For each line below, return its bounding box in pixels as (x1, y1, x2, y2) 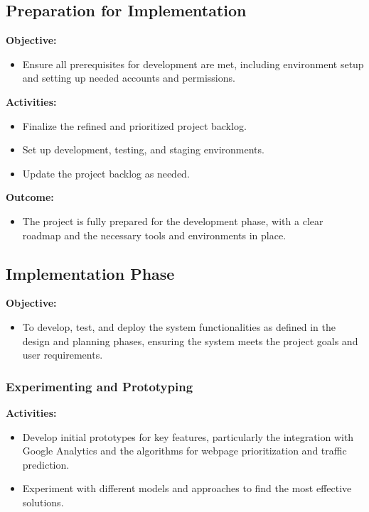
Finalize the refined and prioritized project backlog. (22, 118, 247, 133)
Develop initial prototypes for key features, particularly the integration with (22, 429, 354, 444)
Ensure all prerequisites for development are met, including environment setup (22, 56, 364, 71)
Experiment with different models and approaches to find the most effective (22, 481, 352, 496)
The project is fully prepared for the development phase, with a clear (22, 213, 323, 228)
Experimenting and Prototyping (6, 377, 193, 395)
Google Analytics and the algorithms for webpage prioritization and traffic (22, 443, 347, 458)
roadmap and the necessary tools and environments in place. (22, 227, 287, 242)
